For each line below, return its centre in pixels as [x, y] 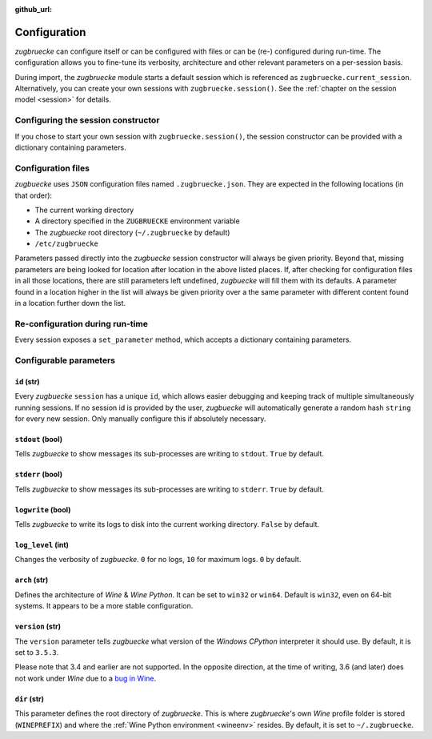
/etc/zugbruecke [67, 244]
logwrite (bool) [43, 509]
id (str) [27, 381]
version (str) [38, 627]
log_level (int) [42, 545]
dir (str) [29, 699]
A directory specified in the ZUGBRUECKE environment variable [137, 221]
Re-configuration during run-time [81, 323]
